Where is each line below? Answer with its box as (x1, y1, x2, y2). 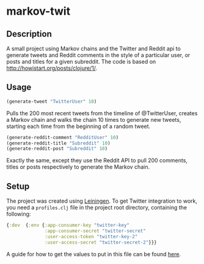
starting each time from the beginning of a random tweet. (6, 123, 151, 130)
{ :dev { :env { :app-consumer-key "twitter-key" (6, 222, 130, 228)
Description (6, 29, 52, 39)
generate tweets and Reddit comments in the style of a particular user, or (6, 51, 191, 59)
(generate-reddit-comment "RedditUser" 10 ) (6, 134, 119, 140)
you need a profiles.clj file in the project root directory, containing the (6, 204, 188, 211)
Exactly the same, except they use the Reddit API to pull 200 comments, (6, 157, 188, 164)
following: (6, 210, 31, 218)
